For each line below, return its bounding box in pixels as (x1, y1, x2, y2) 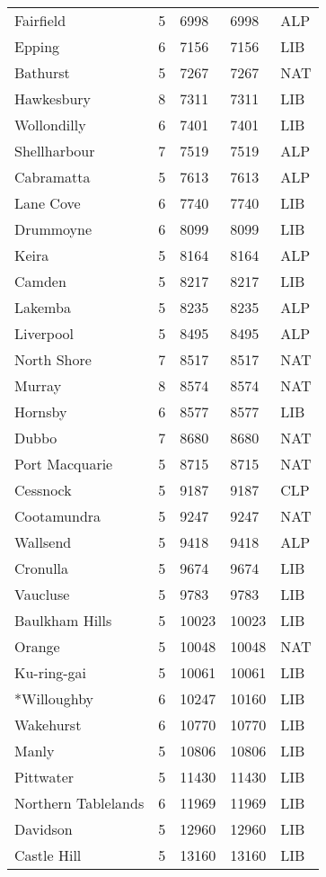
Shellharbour (14, 140, 95, 161)
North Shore (14, 349, 92, 370)
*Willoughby (14, 688, 94, 709)
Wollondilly (14, 114, 86, 135)
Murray (14, 375, 62, 396)
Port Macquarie (14, 453, 113, 474)
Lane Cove (14, 192, 81, 213)
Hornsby (14, 401, 67, 422)
